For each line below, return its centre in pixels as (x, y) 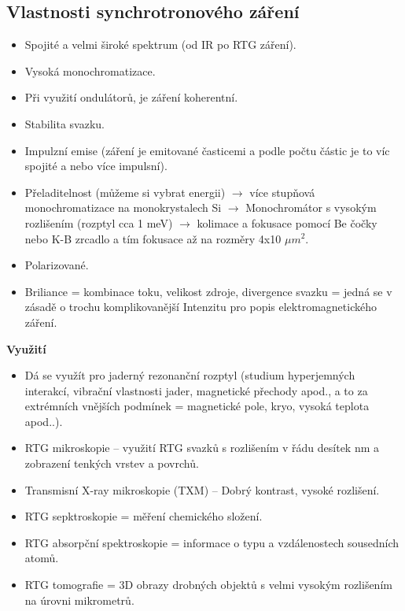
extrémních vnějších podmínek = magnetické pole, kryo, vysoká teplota (197, 406)
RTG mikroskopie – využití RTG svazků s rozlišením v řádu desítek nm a (202, 448)
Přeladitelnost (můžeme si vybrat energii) (125, 192)
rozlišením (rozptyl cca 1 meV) (99, 222)
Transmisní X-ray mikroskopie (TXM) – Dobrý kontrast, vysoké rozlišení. (202, 489)
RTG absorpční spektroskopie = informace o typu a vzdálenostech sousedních (212, 542)
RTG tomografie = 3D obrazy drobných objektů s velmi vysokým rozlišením (208, 585)
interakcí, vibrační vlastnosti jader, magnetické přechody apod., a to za (196, 390)
